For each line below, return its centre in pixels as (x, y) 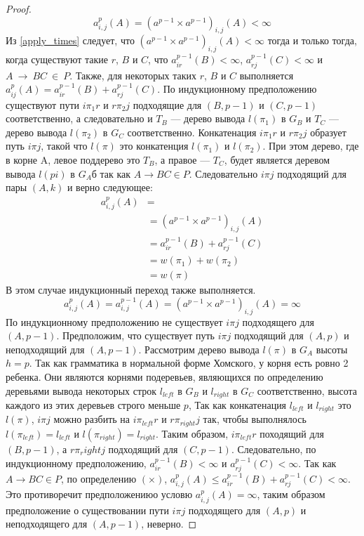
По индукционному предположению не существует (114, 321)
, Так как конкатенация (237, 405)
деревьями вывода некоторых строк (81, 390)
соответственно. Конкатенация (192, 132)
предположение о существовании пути (87, 510)
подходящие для (167, 104)
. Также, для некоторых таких (133, 75)
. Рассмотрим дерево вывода (199, 349)
